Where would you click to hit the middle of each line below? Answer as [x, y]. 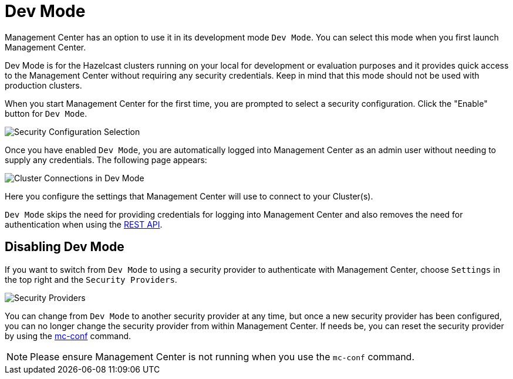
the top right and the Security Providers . [91, 279]
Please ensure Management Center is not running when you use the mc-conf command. [222, 356]
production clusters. [43, 85]
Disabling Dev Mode [65, 247]
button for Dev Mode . [46, 113]
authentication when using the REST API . [84, 224]
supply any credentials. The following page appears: [106, 160]
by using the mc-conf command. [68, 336]
